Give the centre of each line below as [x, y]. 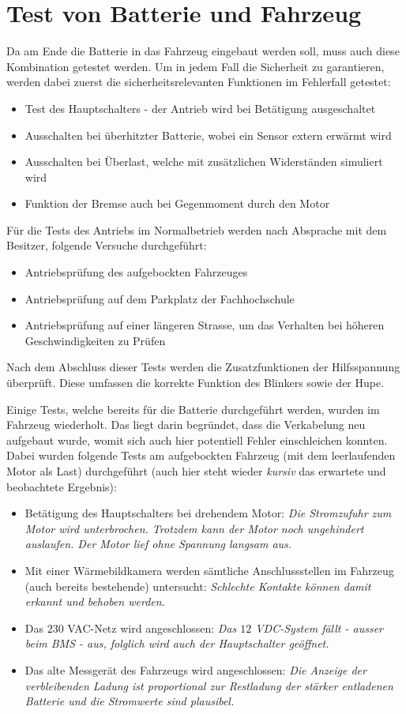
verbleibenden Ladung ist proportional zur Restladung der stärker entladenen [209, 685]
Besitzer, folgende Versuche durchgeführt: [107, 245]
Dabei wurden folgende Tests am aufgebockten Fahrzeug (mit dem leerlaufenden [201, 455]
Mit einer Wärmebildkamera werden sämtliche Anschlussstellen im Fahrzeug [209, 570]
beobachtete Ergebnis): [62, 486]
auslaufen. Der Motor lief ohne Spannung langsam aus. [158, 544]
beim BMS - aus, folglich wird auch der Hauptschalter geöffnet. [177, 643]
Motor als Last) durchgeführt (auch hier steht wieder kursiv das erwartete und [196, 471]
